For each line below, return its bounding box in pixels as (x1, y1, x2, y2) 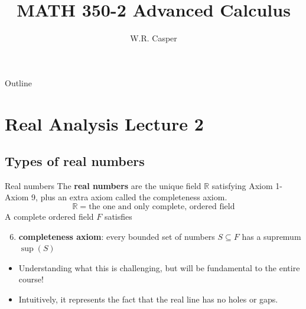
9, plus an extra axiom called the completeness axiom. (31, 191, 227, 203)
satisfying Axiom (211, 179, 273, 191)
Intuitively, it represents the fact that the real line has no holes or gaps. (18, 293, 278, 305)
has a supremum (242, 230, 301, 242)
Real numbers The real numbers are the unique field (5, 179, 201, 191)
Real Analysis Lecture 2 (5, 111, 204, 135)
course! (18, 273, 44, 285)
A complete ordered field (5, 210, 94, 223)
